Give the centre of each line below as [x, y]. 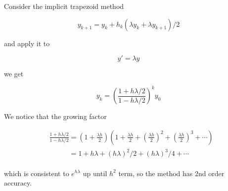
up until [95, 173]
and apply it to [27, 43]
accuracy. [18, 183]
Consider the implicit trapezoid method [64, 6]
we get [14, 74]
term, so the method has [156, 173]
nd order [211, 173]
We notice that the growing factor [55, 116]
